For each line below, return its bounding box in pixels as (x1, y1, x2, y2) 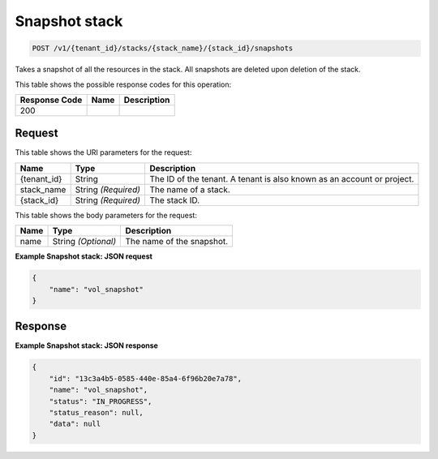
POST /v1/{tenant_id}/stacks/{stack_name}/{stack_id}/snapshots (32, 44, 294, 53)
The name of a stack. (149, 183, 230, 195)
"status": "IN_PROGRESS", (49, 397, 152, 405)
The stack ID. (149, 195, 200, 206)
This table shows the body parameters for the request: (15, 210, 198, 220)
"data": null (49, 419, 101, 429)
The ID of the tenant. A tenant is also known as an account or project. (149, 173, 414, 184)
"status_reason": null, (49, 408, 144, 418)
